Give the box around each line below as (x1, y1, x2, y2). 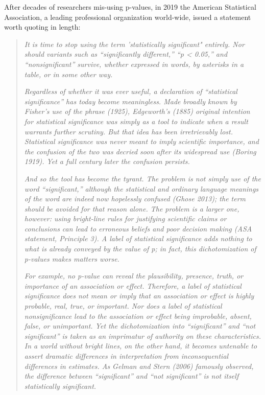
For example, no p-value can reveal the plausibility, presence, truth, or (24, 270, 244, 281)
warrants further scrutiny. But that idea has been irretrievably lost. (24, 126, 233, 136)
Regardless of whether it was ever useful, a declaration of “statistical (24, 86, 237, 97)
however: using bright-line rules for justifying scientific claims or (24, 213, 227, 224)
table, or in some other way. (24, 68, 113, 79)
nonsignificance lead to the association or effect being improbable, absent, (24, 310, 252, 321)
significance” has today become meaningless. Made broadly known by (24, 96, 237, 106)
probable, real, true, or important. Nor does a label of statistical (24, 300, 222, 311)
